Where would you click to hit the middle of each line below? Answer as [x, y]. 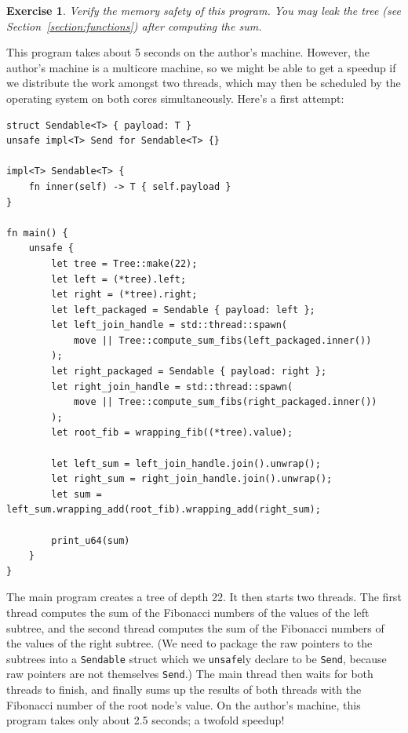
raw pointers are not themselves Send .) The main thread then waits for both [190, 674]
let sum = [76, 494]
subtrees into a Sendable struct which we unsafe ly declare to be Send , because [197, 658]
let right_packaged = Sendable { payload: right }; [189, 372]
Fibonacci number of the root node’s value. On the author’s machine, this [184, 704]
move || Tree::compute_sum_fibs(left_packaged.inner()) [222, 340]
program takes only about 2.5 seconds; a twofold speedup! [146, 720]
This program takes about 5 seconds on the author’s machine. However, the [188, 52]
